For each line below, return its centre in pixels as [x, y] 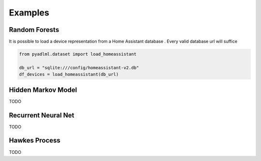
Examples [29, 13]
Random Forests [34, 30]
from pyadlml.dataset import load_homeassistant [78, 54]
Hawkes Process [35, 140]
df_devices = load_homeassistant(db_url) [69, 74]
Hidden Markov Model [43, 90]
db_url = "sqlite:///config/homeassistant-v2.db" [79, 67]
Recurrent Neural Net [42, 115]
